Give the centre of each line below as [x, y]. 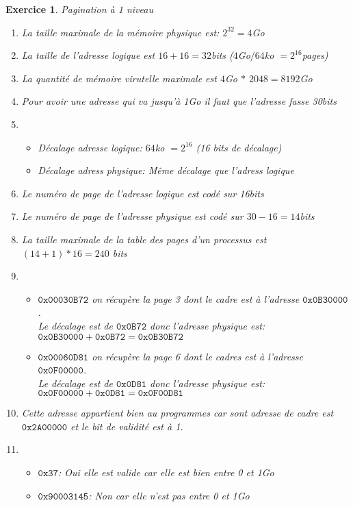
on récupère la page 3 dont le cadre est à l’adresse [196, 298]
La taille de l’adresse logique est [88, 55]
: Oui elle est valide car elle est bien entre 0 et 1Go [166, 472]
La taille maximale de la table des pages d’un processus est [144, 239]
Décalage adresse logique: [90, 147]
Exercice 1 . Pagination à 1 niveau [79, 9]
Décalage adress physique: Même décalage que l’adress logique [166, 170]
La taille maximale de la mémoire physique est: [120, 32]
